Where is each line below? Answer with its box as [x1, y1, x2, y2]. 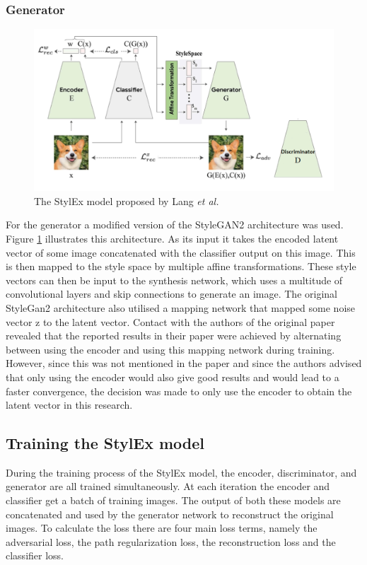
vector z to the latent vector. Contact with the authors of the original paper [6, 314, 335, 329]
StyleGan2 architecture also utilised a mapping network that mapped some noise [6, 300, 356, 315]
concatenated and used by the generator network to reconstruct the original [6, 506, 334, 521]
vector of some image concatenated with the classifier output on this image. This [6, 245, 356, 260]
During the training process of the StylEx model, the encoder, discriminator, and [6, 465, 357, 479]
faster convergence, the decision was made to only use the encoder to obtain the [6, 383, 352, 398]
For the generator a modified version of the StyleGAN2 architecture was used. [6, 217, 344, 232]
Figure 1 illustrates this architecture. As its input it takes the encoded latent [6, 231, 339, 245]
